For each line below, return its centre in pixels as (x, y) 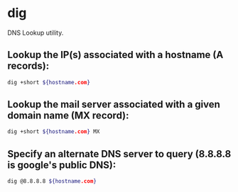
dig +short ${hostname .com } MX (54, 132)
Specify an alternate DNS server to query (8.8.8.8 (119, 154)
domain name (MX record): (68, 116)
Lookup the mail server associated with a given (114, 105)
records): (28, 66)
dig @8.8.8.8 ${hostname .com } (52, 181)
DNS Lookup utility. (36, 33)
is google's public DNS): (62, 165)
